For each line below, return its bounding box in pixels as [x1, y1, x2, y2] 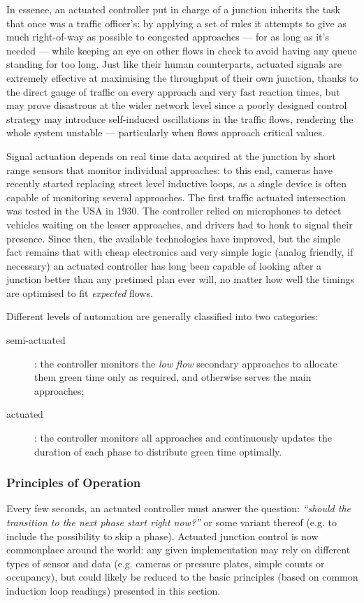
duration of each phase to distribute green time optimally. [34, 444, 282, 458]
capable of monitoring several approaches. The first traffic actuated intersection [6, 189, 347, 204]
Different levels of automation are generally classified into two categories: [6, 309, 319, 324]
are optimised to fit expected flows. [6, 285, 153, 300]
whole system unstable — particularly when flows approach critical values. [6, 125, 325, 140]
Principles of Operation [6, 474, 141, 491]
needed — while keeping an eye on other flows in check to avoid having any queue [6, 43, 357, 57]
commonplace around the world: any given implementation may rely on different [6, 542, 351, 557]
